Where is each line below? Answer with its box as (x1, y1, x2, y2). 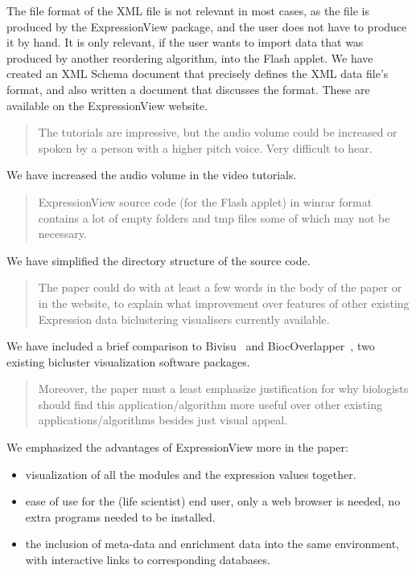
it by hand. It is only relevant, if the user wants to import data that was (6, 34, 364, 51)
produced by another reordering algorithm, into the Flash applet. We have (6, 49, 373, 66)
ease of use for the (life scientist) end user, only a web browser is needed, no (25, 493, 401, 510)
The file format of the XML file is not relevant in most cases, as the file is (6, 2, 369, 18)
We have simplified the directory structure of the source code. (6, 252, 311, 268)
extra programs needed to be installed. (25, 508, 216, 525)
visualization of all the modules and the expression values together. (25, 465, 356, 482)
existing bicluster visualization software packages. (6, 353, 250, 370)
